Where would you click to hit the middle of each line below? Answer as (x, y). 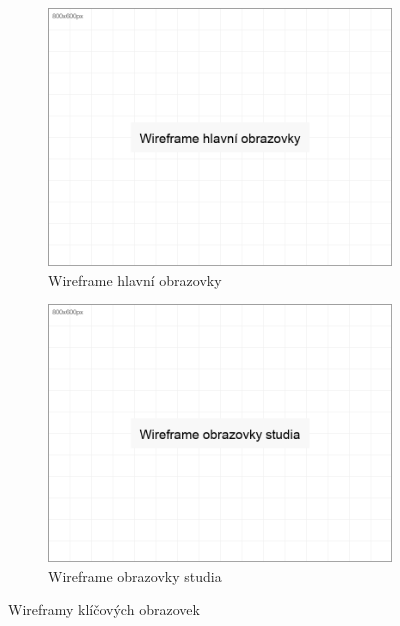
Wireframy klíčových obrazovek (104, 609)
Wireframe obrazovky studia (135, 575)
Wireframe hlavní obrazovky (135, 279)
